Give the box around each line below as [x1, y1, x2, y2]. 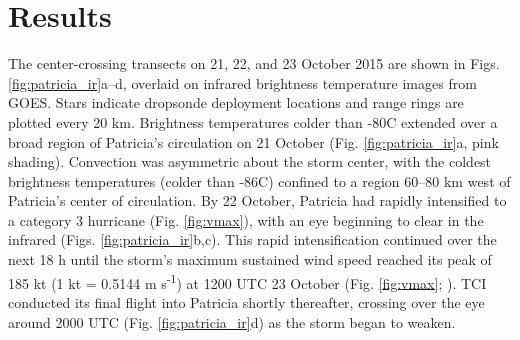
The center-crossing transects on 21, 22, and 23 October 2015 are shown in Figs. [8, 53, 500, 74]
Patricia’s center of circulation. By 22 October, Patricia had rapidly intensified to [8, 190, 507, 211]
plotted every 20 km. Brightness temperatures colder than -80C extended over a [8, 111, 498, 132]
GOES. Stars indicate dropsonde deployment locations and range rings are [8, 92, 464, 113]
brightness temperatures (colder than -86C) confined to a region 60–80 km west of [8, 170, 511, 191]
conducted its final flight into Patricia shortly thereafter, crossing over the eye [8, 291, 485, 312]
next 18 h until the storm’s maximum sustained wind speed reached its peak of [8, 249, 492, 270]
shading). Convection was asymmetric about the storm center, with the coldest [8, 151, 492, 172]
